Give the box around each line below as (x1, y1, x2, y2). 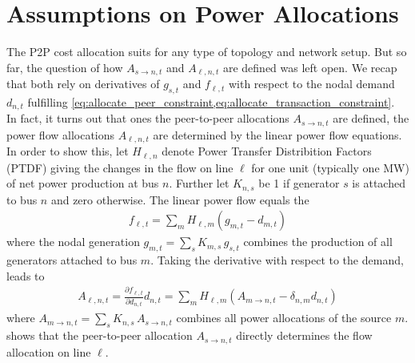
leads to (6, 267, 45, 284)
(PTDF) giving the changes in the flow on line (6, 159, 233, 175)
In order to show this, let (6, 143, 129, 159)
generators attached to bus (6, 252, 138, 268)
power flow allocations (6, 126, 115, 143)
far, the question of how (6, 58, 123, 75)
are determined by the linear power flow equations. (153, 126, 402, 143)
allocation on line (6, 343, 91, 360)
